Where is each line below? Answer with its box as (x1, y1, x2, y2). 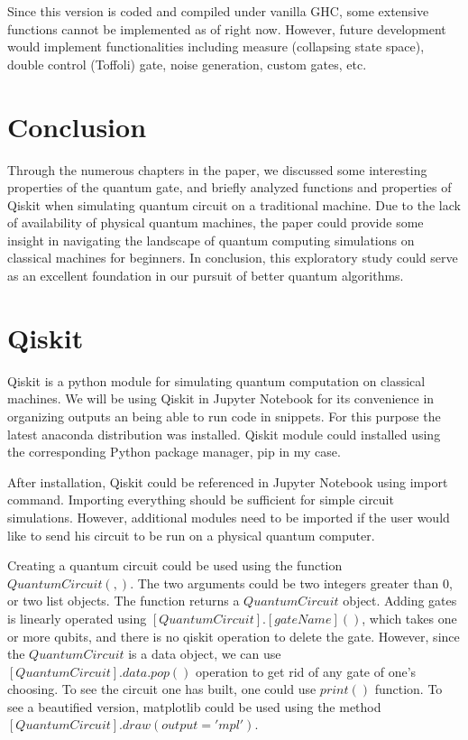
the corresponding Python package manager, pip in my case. (7, 442, 341, 461)
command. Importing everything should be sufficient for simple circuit (7, 490, 394, 509)
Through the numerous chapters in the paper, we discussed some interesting (7, 160, 427, 179)
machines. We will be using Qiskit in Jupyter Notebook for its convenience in (7, 389, 435, 408)
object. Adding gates (343, 591, 457, 610)
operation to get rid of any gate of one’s (196, 661, 417, 680)
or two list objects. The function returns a (7, 591, 240, 610)
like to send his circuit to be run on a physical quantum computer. (7, 525, 375, 544)
